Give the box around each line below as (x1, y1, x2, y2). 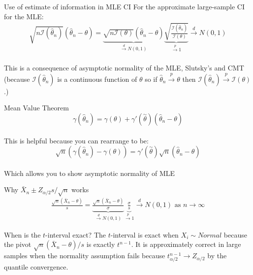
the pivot (4, 239, 32, 249)
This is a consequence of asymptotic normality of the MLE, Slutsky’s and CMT (4, 63, 244, 73)
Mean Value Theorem (4, 103, 69, 113)
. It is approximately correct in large (131, 239, 241, 249)
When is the (4, 229, 41, 240)
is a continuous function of (57, 73, 137, 84)
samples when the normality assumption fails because (4, 250, 165, 261)
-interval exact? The (45, 229, 106, 240)
